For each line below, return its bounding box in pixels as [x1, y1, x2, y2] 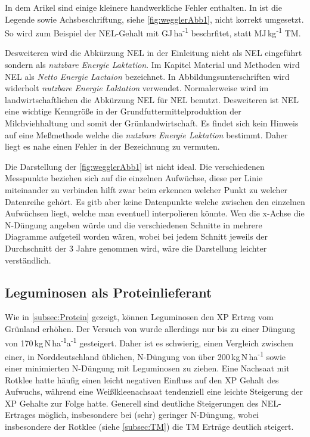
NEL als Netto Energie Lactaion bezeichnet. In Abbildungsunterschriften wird [5, 70, 290, 82]
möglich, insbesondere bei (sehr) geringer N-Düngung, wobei [38, 408, 259, 421]
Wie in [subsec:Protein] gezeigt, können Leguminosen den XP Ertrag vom [5, 311, 274, 323]
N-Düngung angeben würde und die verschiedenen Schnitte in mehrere [5, 218, 262, 231]
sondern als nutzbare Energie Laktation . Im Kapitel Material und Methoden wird [5, 58, 300, 71]
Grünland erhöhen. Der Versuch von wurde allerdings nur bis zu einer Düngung [5, 322, 296, 334]
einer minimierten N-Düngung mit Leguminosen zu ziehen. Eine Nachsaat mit [5, 362, 290, 374]
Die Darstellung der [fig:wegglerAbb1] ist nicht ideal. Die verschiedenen [5, 160, 265, 172]
